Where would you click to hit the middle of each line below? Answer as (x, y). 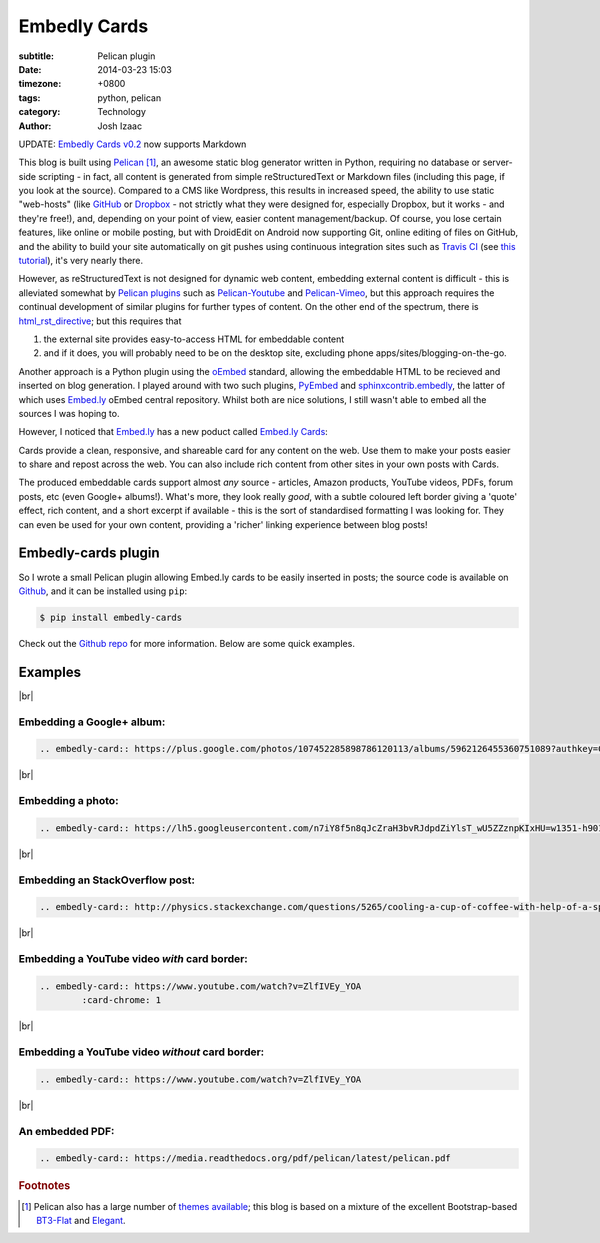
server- (498, 162)
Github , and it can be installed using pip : (103, 591)
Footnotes (44, 1186)
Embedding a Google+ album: (92, 722)
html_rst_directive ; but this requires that (100, 321)
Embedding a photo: (68, 801)
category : (39, 112)
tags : (29, 97)
